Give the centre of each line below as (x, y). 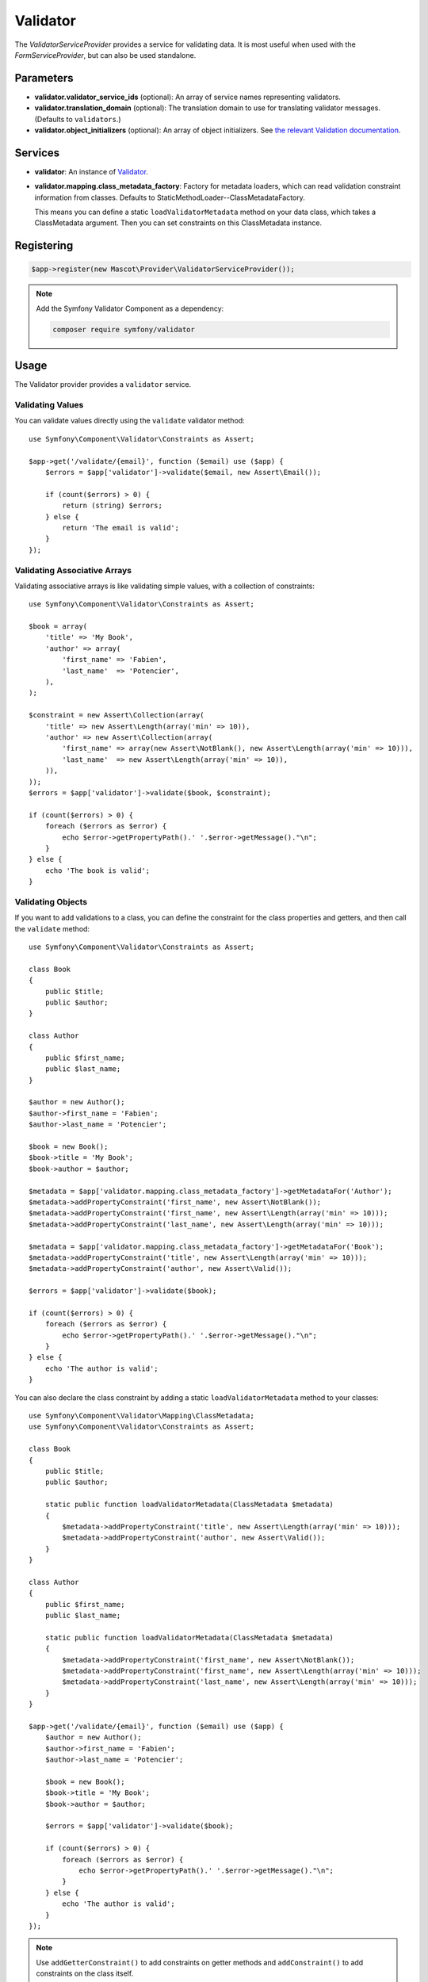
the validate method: (52, 928)
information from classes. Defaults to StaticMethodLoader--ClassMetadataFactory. (170, 197)
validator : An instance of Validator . (91, 171)
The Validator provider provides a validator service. (103, 385)
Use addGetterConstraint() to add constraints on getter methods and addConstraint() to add (200, 1962)
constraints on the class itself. (85, 1973)
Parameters (44, 78)
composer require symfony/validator (124, 329)
